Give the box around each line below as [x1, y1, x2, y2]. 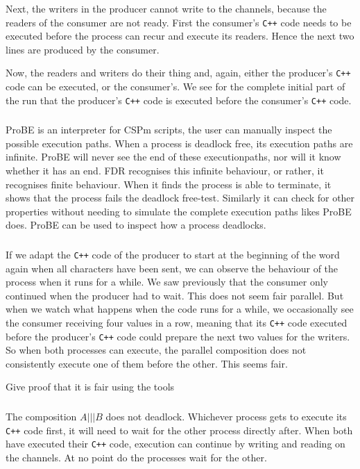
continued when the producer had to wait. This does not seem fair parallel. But [6, 288, 344, 302]
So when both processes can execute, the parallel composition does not [6, 343, 307, 357]
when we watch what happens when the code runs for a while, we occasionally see [6, 302, 354, 316]
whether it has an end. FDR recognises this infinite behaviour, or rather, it [6, 163, 324, 178]
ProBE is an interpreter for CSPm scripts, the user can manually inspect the [6, 122, 332, 137]
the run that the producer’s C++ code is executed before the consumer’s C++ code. [6, 92, 352, 107]
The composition [6, 409, 77, 423]
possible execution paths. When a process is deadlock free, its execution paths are [6, 135, 353, 150]
